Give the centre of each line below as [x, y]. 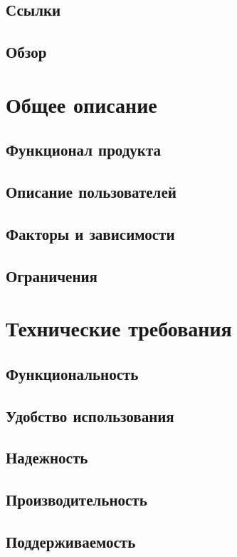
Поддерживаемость [71, 541]
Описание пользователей [91, 192]
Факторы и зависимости [90, 233]
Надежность [47, 457]
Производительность [77, 500]
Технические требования [119, 328]
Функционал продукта [84, 150]
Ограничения [52, 275]
